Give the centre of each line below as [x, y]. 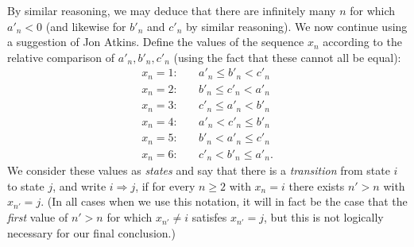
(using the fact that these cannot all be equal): [287, 57]
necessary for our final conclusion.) [91, 232]
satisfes [209, 217]
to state [26, 185]
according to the [362, 42]
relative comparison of [61, 57]
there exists [317, 185]
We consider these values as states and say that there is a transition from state [199, 170]
